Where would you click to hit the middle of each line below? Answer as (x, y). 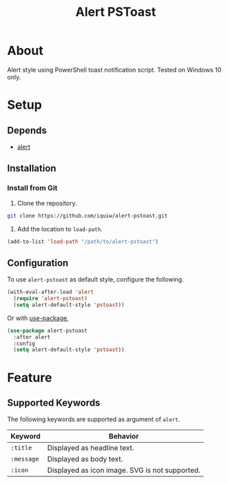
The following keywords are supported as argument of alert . (94, 419)
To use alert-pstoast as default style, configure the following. (95, 280)
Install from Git (32, 188)
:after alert (32, 337)
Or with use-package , (38, 318)
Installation (32, 168)
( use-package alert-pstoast (48, 330)
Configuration (38, 263)
